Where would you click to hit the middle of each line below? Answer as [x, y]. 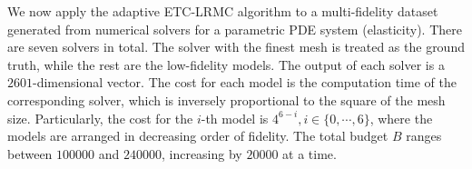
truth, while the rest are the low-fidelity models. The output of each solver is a [226, 64]
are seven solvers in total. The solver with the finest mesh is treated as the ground [236, 47]
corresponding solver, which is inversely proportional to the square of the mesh [226, 99]
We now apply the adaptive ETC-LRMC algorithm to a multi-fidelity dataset [223, 11]
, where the [401, 118]
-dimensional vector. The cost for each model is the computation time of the [245, 82]
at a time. [310, 153]
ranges [424, 136]
